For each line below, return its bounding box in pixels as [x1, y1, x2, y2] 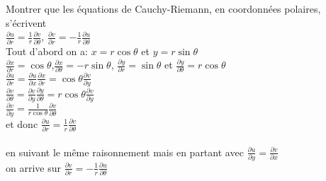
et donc [6, 116, 38, 131]
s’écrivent [6, 15, 47, 30]
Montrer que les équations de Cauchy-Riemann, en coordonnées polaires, [6, 1, 321, 16]
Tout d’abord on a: [6, 43, 88, 58]
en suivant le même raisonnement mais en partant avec [6, 144, 244, 159]
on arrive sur [6, 160, 61, 175]
